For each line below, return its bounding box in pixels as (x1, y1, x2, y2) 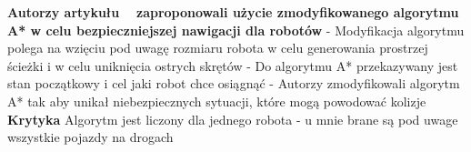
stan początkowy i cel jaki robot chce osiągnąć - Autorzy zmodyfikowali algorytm (7, 74, 460, 93)
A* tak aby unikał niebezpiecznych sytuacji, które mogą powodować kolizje (7, 91, 426, 110)
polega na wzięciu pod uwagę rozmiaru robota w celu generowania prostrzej (7, 38, 428, 57)
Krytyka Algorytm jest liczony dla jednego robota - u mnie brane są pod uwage (7, 109, 458, 128)
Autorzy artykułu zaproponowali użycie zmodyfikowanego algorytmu (7, 3, 459, 21)
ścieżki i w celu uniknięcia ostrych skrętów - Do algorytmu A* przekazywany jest (7, 56, 458, 75)
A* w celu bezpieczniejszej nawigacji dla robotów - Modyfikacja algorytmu (7, 20, 465, 39)
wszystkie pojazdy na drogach (7, 127, 174, 147)
